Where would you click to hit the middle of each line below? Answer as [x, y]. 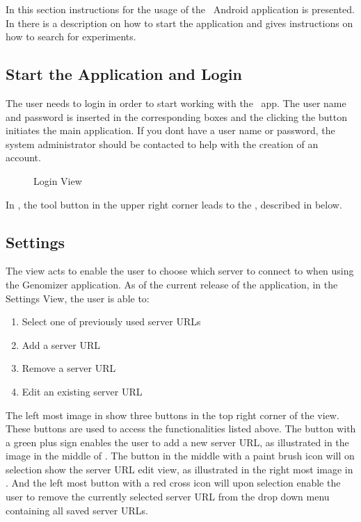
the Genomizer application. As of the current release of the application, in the [172, 284]
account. [23, 157]
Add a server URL [61, 344]
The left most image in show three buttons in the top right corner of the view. [173, 415]
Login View [58, 180]
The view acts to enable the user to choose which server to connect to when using [180, 271]
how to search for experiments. [71, 36]
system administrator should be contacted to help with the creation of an [162, 144]
